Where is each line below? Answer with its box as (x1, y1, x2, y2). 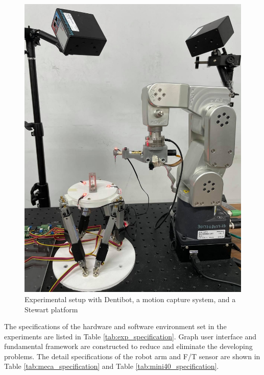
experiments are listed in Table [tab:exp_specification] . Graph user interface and (4, 331, 257, 341)
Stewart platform (25, 304, 78, 314)
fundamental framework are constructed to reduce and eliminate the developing (4, 341, 253, 352)
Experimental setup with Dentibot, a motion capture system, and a (25, 293, 236, 304)
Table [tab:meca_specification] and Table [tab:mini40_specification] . (4, 361, 219, 371)
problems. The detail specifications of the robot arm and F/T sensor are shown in (4, 351, 260, 361)
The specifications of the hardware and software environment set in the (4, 321, 227, 332)
